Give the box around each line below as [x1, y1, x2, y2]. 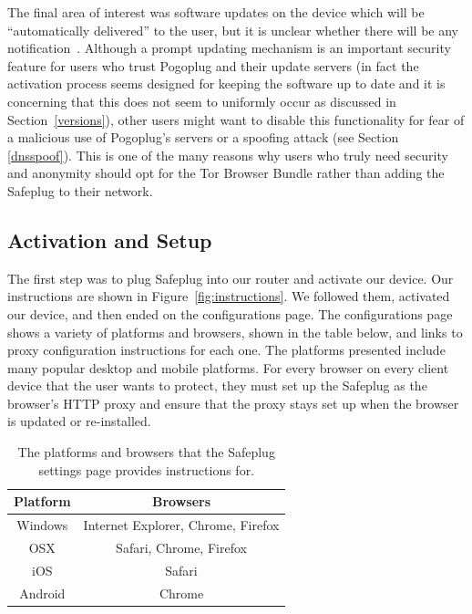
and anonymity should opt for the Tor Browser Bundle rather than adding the [7, 163, 445, 182]
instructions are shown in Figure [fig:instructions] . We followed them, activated [7, 286, 450, 306]
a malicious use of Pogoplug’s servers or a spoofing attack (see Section [7, 128, 399, 147]
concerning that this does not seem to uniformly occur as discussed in [7, 91, 396, 110]
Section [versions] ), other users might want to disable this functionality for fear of [7, 109, 465, 129]
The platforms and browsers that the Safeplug [17, 442, 275, 462]
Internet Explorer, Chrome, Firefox [83, 515, 280, 535]
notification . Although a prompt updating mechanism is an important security [7, 38, 451, 57]
